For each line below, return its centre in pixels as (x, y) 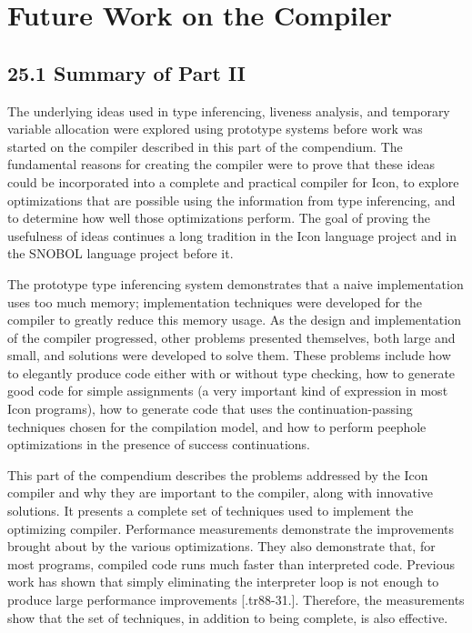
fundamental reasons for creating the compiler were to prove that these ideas (221, 164)
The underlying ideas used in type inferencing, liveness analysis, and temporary (229, 111)
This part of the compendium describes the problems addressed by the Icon (218, 474)
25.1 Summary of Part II (126, 72)
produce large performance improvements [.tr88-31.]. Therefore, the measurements (236, 600)
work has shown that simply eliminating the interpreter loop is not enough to (223, 582)
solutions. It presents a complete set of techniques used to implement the (211, 511)
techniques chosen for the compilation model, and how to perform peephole (217, 426)
